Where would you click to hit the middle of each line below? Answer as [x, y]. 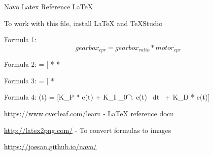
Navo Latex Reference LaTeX [49, 6]
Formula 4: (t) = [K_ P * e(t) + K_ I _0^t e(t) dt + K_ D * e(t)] [107, 97]
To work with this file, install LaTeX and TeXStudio [83, 23]
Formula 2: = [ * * [32, 64]
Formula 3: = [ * [29, 80]
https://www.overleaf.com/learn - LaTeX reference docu [89, 114]
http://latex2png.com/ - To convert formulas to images [88, 130]
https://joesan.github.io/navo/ [51, 146]
